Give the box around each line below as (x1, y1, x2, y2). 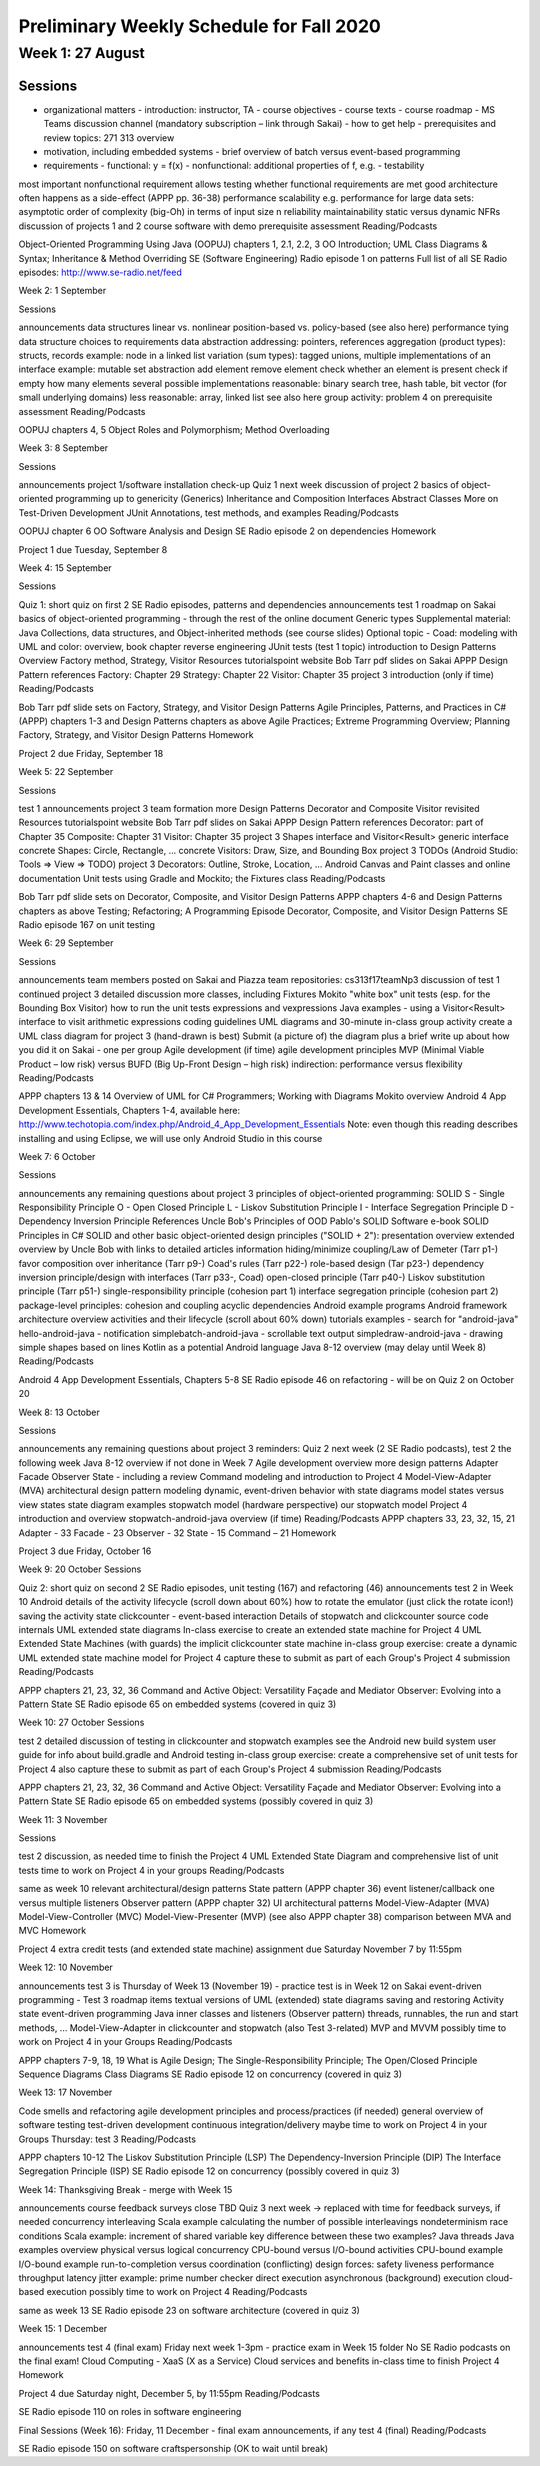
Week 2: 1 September (18, 285, 107, 297)
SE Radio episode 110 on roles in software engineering (18, 2406, 242, 2418)
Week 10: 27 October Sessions (18, 1716, 145, 1729)
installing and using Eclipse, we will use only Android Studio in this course (18, 1132, 323, 1144)
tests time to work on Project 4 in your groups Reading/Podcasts (18, 1864, 285, 1876)
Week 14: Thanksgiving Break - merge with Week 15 (18, 2183, 233, 2195)
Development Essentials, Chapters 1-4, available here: (18, 1104, 241, 1116)
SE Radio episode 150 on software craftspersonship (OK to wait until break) (18, 2442, 329, 2454)
